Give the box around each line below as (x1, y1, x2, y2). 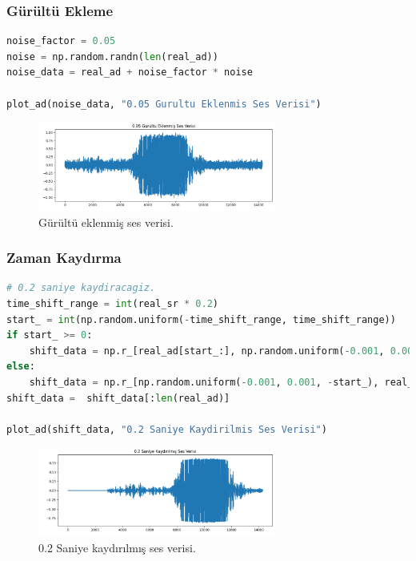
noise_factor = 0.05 (6, 35, 116, 47)
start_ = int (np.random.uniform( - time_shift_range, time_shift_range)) (6, 313, 396, 325)
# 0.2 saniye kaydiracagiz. (6, 282, 156, 294)
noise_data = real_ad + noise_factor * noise (6, 67, 253, 79)
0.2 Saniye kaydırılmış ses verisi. (38, 539, 196, 556)
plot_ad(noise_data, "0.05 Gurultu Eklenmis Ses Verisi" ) (6, 98, 322, 110)
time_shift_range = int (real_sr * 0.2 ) (6, 298, 218, 310)
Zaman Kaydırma (6, 248, 122, 268)
